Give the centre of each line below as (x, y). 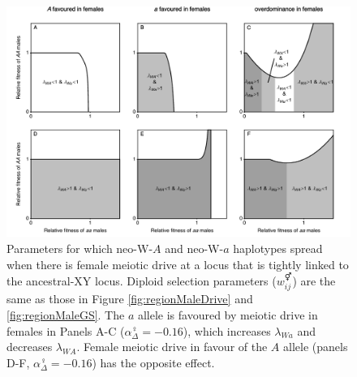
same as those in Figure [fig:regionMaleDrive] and (130, 299)
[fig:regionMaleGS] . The (66, 315)
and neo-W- (194, 248)
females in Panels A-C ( (66, 330)
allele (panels (316, 347)
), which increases (227, 330)
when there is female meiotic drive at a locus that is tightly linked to (178, 264)
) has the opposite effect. (153, 362)
